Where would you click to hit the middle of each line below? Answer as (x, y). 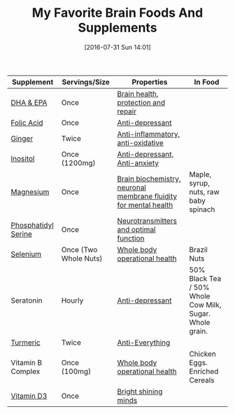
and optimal (136, 229)
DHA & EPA (29, 102)
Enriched (204, 371)
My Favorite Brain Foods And (117, 13)
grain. (198, 331)
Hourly (72, 301)
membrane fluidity (147, 196)
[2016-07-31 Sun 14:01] (117, 47)
